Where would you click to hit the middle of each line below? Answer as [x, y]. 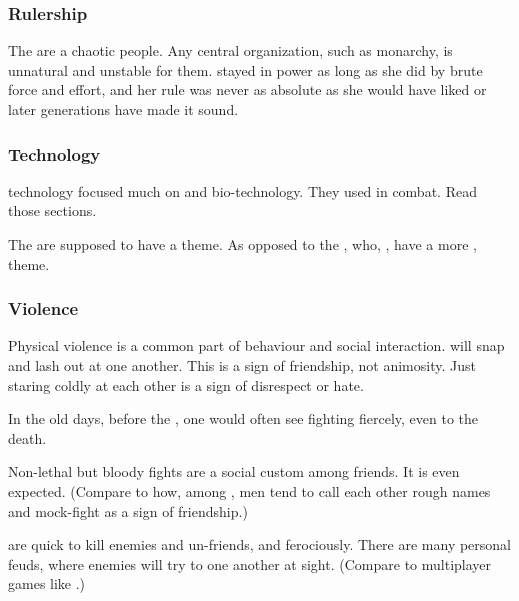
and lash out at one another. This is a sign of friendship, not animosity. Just [242, 365]
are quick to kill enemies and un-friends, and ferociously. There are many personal [260, 544]
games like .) [47, 583]
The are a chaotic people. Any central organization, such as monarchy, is [230, 50]
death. [27, 437]
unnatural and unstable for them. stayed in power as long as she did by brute [245, 69]
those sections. [52, 210]
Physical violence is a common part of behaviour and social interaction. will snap [256, 345]
